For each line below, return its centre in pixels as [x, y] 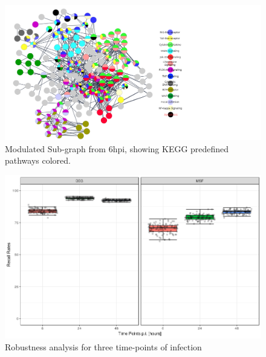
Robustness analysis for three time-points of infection [103, 346]
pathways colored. [38, 160]
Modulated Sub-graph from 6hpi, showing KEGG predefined [117, 148]
